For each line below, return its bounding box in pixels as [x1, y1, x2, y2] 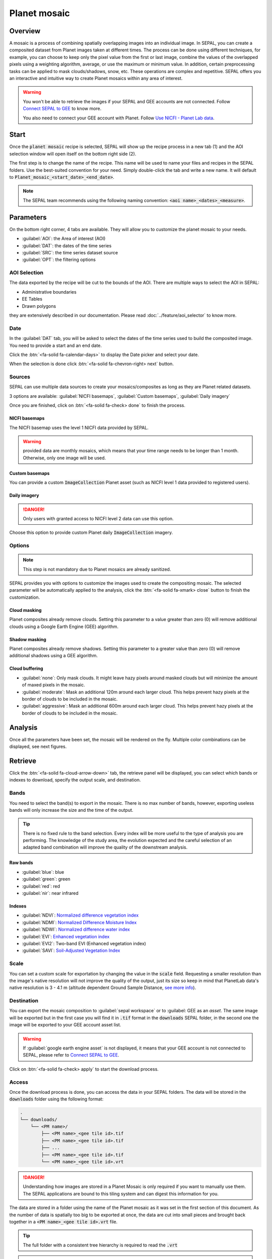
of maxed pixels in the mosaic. [22, 682, 85, 688]
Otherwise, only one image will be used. [23, 455, 106, 461]
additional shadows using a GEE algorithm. [9, 653, 98, 659]
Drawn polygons [22, 303, 56, 309]
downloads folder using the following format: [9, 1096, 104, 1102]
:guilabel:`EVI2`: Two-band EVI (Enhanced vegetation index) [22, 940, 146, 946]
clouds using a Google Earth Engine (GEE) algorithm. [9, 623, 119, 630]
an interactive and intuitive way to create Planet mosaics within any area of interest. [9, 76, 183, 82]
